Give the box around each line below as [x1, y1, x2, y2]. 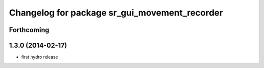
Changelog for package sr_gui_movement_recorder [9, 7, 223, 18]
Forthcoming [9, 26, 49, 34]
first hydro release [21, 54, 58, 60]
